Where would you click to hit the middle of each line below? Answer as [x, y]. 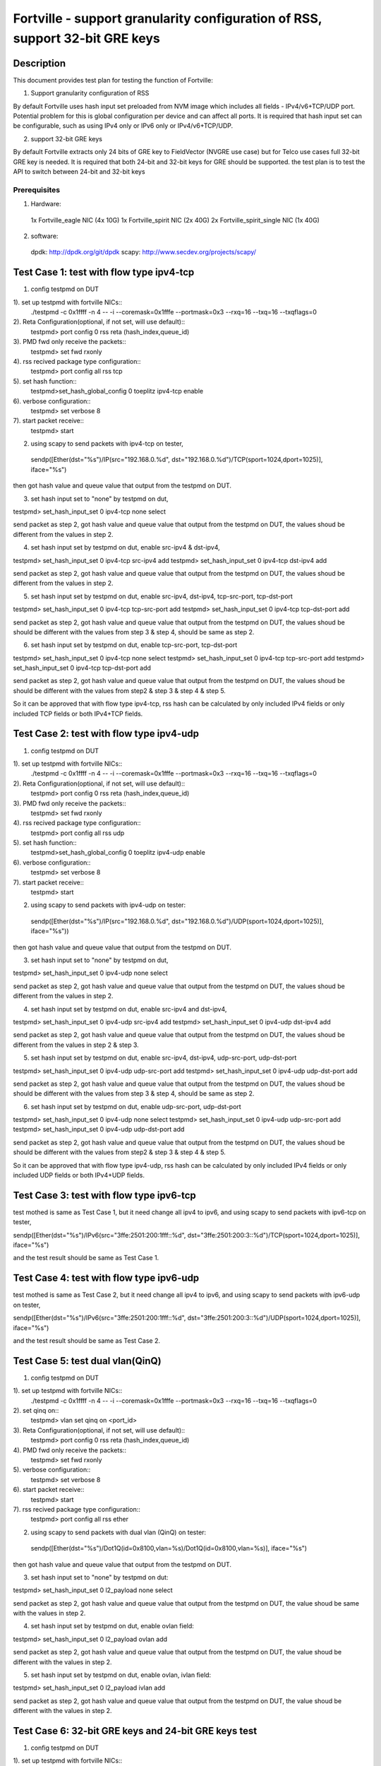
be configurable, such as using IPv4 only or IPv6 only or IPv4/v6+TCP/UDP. [123, 126]
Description [40, 63]
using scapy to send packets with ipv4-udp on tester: [108, 905]
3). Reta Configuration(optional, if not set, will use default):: [99, 1430]
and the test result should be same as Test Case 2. [86, 1340]
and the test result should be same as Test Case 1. [86, 1258]
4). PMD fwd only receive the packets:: [70, 1450]
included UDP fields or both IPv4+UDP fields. [79, 1175]
